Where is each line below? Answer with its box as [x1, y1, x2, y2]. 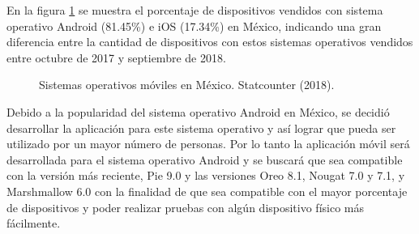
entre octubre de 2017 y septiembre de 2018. [6, 49, 226, 66]
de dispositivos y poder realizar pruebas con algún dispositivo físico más [6, 198, 365, 215]
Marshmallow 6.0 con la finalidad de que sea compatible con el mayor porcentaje [6, 182, 408, 199]
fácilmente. [6, 215, 61, 232]
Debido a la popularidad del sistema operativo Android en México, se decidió [6, 103, 390, 120]
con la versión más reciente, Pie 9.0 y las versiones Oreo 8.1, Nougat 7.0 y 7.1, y [6, 167, 405, 184]
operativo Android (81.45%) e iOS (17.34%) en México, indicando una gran [6, 17, 382, 34]
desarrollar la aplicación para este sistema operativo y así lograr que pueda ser [6, 119, 396, 136]
